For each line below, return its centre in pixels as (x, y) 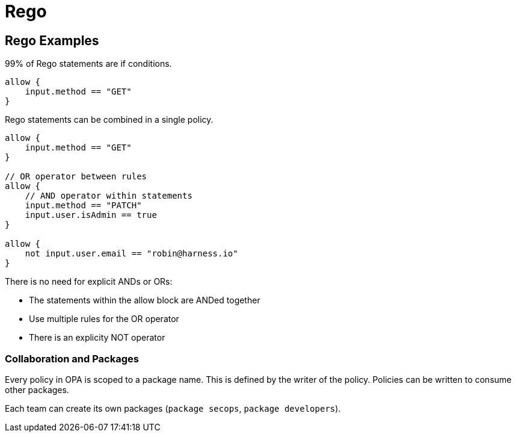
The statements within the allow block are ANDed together (145, 300)
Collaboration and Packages (72, 358)
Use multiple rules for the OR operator (104, 319)
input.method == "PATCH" (83, 206)
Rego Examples (52, 40)
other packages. (37, 389)
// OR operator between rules (76, 177)
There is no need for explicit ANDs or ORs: (89, 282)
